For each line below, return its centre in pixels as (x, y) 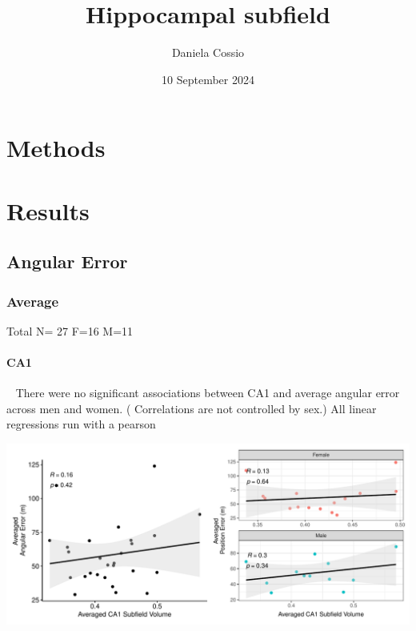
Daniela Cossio (208, 52)
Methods (56, 148)
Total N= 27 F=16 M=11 (70, 330)
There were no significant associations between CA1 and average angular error (208, 393)
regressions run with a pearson (81, 424)
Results (48, 210)
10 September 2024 (208, 79)
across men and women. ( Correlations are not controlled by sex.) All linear (192, 408)
